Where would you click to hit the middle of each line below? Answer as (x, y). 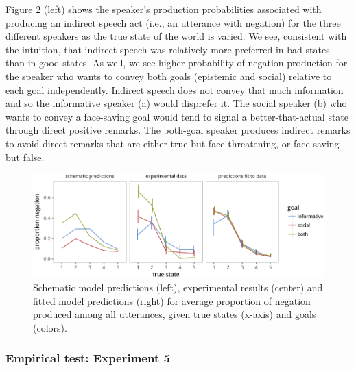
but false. (25, 157)
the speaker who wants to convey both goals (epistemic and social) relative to (169, 76)
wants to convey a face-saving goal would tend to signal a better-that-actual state (177, 116)
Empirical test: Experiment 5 (88, 358)
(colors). (50, 327)
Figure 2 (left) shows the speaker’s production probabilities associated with (164, 9)
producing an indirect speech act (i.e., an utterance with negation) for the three (173, 22)
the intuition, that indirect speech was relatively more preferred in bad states (168, 49)
